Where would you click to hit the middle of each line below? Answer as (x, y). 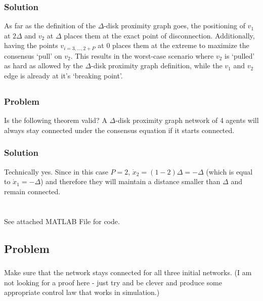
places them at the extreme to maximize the (181, 45)
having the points (31, 45)
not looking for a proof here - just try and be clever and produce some (113, 282)
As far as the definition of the (50, 26)
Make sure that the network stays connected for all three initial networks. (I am (128, 272)
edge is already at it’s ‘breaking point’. (63, 76)
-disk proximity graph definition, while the (157, 66)
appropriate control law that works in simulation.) (82, 292)
